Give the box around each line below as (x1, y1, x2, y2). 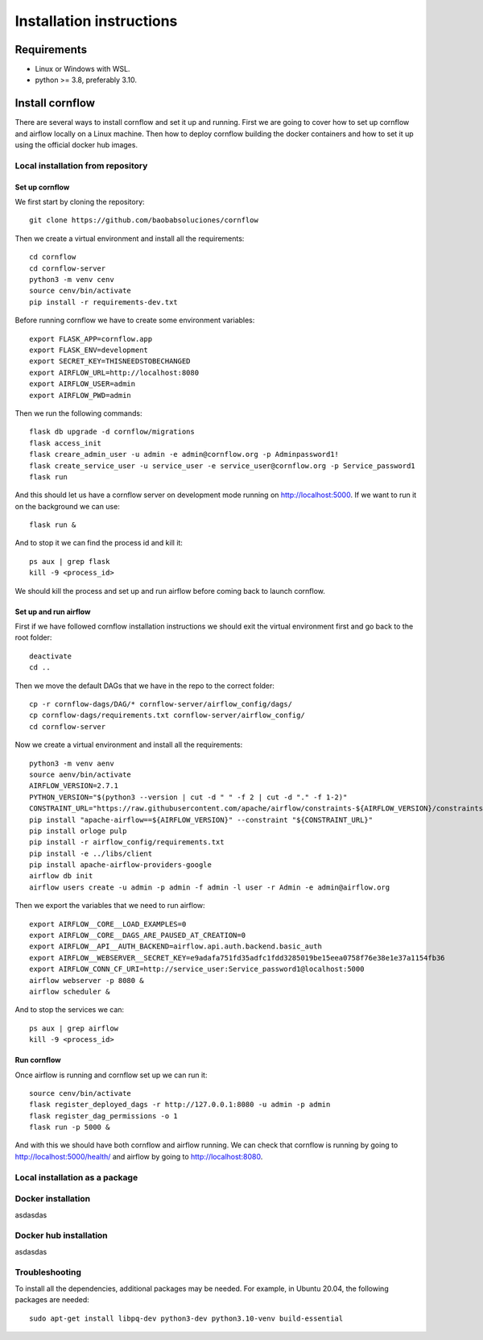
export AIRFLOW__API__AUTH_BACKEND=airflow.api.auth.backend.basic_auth (29, 942, 322, 951)
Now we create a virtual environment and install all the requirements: (14, 740, 243, 749)
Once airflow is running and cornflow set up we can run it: (14, 1070, 208, 1080)
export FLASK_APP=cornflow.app (29, 334, 153, 343)
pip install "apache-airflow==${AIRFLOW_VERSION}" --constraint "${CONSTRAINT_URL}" (29, 815, 374, 824)
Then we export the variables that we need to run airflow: (14, 901, 205, 911)
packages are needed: (14, 1295, 90, 1305)
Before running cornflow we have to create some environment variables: (14, 315, 255, 326)
